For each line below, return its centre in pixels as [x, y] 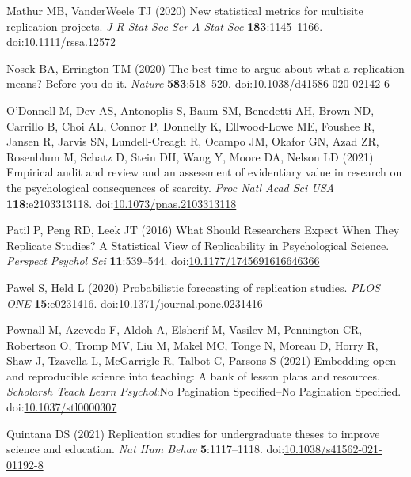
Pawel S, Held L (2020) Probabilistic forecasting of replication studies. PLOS [193, 287]
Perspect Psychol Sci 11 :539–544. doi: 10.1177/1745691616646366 [163, 261]
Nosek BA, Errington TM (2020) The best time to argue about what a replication [205, 68]
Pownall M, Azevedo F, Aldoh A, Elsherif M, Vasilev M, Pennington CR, [185, 329]
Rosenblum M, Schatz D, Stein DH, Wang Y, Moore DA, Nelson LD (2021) [190, 156]
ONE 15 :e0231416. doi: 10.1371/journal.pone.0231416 [135, 303]
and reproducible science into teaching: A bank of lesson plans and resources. [193, 375]
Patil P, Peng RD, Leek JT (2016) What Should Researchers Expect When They [203, 230]
